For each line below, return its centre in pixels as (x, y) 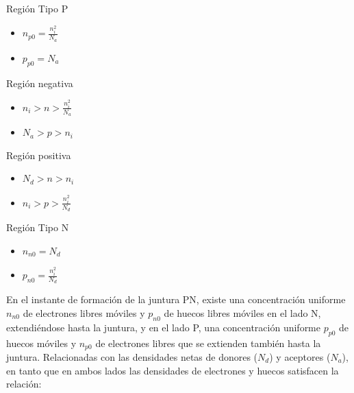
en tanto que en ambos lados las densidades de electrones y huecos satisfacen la (173, 370)
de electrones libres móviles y (84, 312)
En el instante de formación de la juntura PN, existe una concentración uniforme (176, 299)
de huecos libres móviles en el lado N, (242, 312)
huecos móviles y (41, 343)
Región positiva (39, 155)
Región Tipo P (37, 8)
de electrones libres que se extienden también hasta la (208, 343)
